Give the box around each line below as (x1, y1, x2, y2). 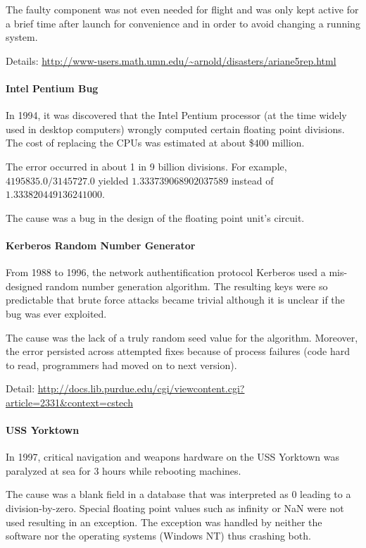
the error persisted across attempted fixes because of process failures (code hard (6, 344, 351, 359)
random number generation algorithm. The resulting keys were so (45, 278, 328, 293)
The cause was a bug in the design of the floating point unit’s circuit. (6, 210, 305, 225)
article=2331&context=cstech (6, 394, 133, 409)
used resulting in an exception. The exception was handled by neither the (6, 514, 322, 529)
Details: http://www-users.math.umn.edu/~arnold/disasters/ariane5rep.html (6, 53, 336, 68)
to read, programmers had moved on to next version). (6, 357, 237, 372)
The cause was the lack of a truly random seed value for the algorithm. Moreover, (6, 330, 358, 344)
